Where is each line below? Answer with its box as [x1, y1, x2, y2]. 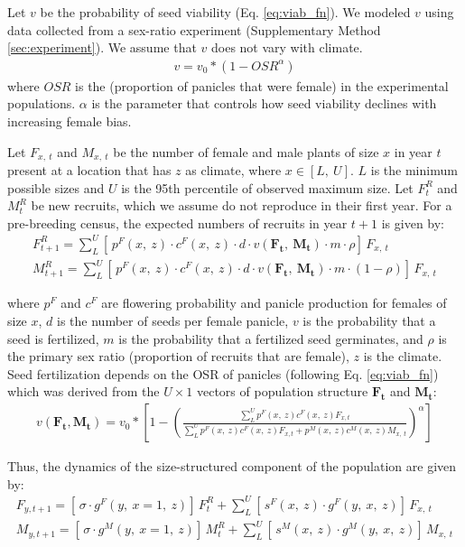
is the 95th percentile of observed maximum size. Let [121, 178, 414, 197]
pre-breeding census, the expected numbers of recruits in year [7, 213, 348, 232]
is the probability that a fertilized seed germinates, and [118, 329, 423, 348]
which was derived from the [7, 382, 160, 401]
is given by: [381, 213, 445, 232]
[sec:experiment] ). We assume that [7, 38, 197, 57]
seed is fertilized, [7, 329, 99, 348]
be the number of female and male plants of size [113, 142, 379, 161]
